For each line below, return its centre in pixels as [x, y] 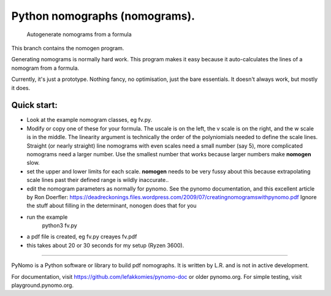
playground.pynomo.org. [42, 286]
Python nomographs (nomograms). [103, 16]
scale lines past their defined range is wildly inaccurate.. [98, 180]
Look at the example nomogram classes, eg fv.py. [89, 120]
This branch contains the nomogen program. [68, 48]
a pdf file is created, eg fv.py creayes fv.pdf [82, 237]
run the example [47, 217]
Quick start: [35, 105]
